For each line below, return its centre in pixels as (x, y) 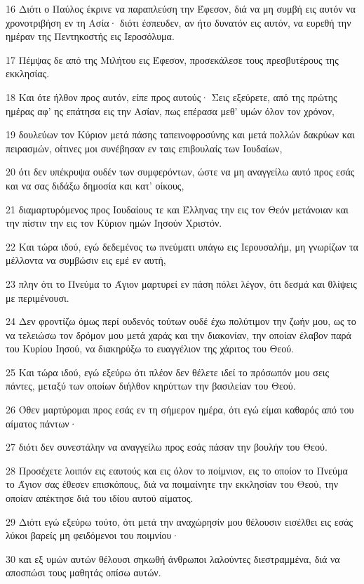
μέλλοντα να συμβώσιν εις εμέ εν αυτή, (86, 260)
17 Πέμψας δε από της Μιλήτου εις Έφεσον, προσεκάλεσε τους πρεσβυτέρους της (172, 59)
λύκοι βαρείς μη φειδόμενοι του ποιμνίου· (93, 535)
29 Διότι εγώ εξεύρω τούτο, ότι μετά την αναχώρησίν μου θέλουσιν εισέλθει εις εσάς (180, 521)
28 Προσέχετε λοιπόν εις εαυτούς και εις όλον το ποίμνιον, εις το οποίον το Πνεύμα (177, 470)
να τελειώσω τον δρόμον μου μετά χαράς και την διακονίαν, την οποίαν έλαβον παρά (178, 334)
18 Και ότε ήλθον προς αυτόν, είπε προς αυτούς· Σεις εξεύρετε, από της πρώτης (171, 97)
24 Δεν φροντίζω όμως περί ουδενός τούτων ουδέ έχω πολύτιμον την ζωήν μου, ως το (181, 321)
